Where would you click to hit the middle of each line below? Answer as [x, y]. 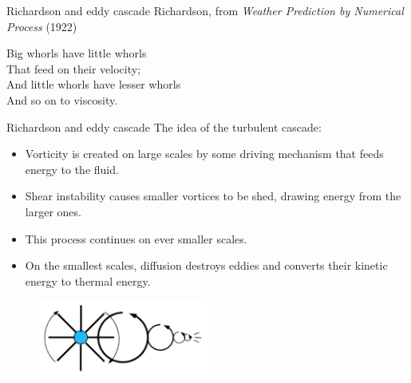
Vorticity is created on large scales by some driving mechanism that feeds [204, 154]
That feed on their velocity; [74, 68]
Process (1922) [42, 26]
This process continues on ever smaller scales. [136, 238]
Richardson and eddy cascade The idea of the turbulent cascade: [164, 126]
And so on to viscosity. [62, 99]
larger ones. [53, 211]
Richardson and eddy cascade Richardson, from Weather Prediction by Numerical [205, 10]
